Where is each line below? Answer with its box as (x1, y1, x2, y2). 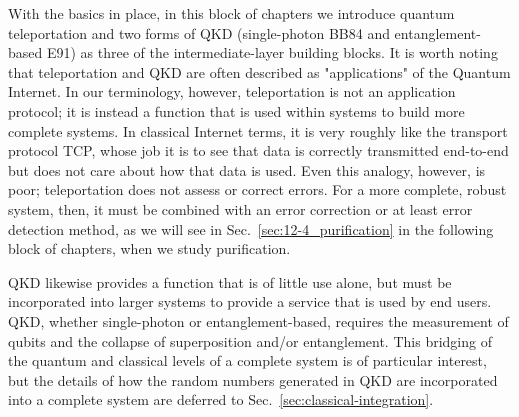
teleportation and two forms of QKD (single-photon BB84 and (8, 22, 390, 43)
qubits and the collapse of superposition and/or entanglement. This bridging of (8, 330, 492, 351)
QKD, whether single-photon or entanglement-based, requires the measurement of (8, 310, 509, 331)
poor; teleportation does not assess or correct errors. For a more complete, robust (8, 179, 507, 200)
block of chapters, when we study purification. (8, 238, 291, 259)
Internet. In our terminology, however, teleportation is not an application (8, 81, 456, 102)
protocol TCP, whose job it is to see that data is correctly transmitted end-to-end (8, 140, 509, 161)
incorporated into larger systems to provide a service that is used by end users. (8, 291, 492, 312)
